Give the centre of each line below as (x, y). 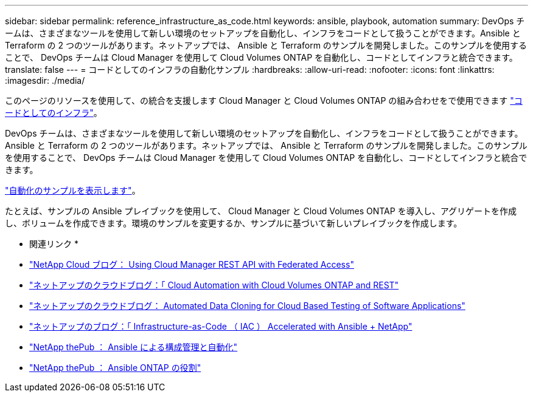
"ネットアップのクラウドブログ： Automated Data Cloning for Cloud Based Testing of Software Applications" (247, 306)
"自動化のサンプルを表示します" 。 (73, 190)
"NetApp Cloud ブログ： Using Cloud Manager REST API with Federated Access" (192, 264)
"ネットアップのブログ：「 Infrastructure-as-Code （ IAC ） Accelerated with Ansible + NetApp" (221, 326)
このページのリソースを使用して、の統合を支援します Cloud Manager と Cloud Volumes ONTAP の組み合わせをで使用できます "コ (264, 100)
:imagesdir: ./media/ (45, 80)
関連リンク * (54, 244)
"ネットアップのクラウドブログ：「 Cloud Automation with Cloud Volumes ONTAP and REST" (214, 285)
